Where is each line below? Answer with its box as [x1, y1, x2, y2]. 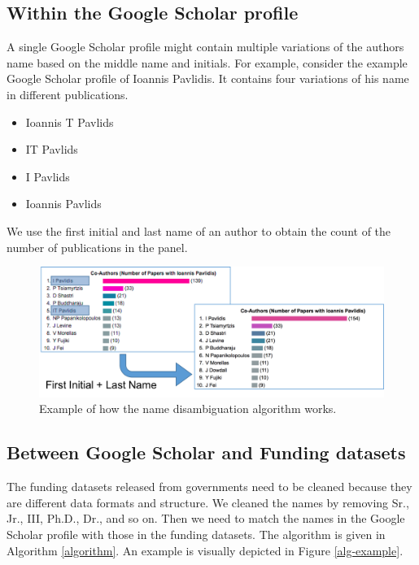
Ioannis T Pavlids [25, 113, 114, 130]
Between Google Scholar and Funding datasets [7, 440, 406, 465]
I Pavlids [25, 167, 70, 185]
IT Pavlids [25, 141, 78, 158]
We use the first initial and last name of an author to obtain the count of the [7, 222, 391, 239]
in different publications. [7, 85, 129, 102]
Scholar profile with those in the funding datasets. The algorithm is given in [7, 525, 386, 542]
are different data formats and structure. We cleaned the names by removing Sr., [7, 493, 409, 511]
